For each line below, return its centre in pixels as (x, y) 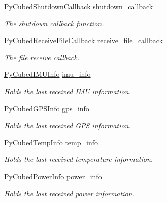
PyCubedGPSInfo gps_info (47, 108)
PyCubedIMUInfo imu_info (47, 74)
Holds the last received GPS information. (68, 125)
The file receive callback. (42, 57)
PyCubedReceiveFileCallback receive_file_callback (83, 40)
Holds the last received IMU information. (68, 91)
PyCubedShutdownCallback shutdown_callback (79, 6)
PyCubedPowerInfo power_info (53, 176)
